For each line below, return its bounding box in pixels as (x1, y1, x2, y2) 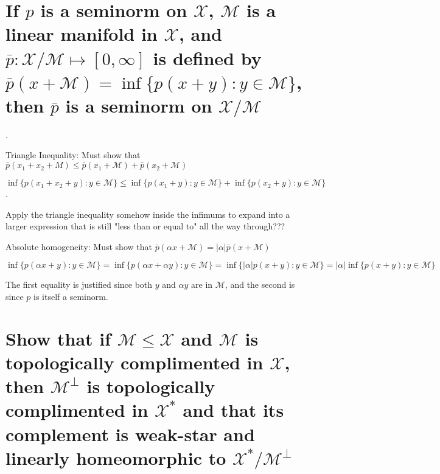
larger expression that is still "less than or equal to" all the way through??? (5, 220, 285, 232)
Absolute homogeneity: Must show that (5, 240, 152, 253)
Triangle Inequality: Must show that (5, 148, 141, 161)
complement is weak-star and (5, 421, 255, 446)
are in (191, 278, 213, 291)
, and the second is (225, 278, 295, 291)
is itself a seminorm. (33, 290, 108, 303)
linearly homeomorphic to (5, 445, 226, 470)
